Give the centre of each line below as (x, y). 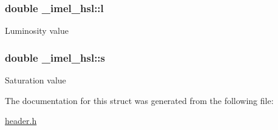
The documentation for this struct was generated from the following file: (139, 100)
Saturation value (36, 80)
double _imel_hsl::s (55, 57)
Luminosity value (37, 31)
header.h (21, 121)
